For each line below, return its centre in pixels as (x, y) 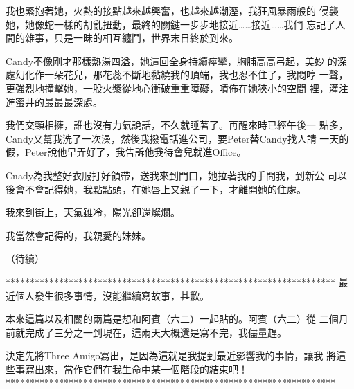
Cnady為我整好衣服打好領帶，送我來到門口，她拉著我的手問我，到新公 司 (171, 175)
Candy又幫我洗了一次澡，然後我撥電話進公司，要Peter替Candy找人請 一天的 (177, 138)
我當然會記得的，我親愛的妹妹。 (78, 235)
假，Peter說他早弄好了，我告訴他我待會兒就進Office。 (126, 152)
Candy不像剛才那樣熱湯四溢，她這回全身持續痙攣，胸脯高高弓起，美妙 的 (171, 61)
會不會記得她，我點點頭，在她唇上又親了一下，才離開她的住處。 (160, 189)
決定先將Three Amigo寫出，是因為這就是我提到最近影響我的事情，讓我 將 (171, 355)
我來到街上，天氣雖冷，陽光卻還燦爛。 (93, 212)
